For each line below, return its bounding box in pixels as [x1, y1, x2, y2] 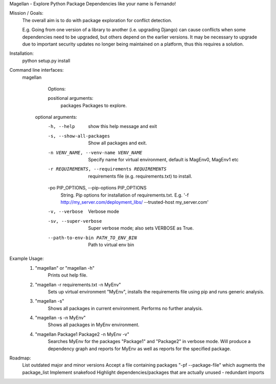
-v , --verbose [48, 209, 83, 215]
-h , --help [48, 123, 75, 130]
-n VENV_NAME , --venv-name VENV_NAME [48, 150, 143, 156]
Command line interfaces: [9, 67, 64, 73]
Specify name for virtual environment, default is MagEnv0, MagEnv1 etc [88, 157, 239, 163]
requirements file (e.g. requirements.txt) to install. [88, 173, 193, 179]
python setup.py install [22, 57, 71, 63]
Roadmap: [9, 355, 31, 361]
